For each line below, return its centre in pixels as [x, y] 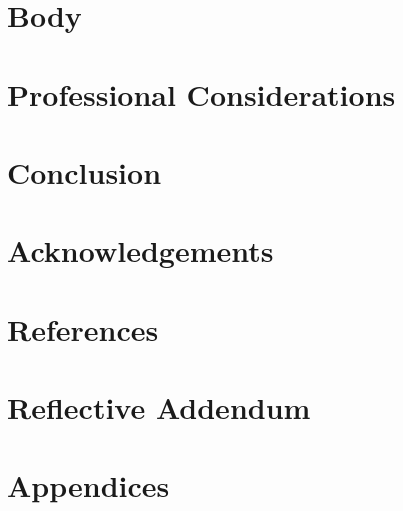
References [83, 328]
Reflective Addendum [159, 407]
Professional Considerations [201, 93]
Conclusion [84, 171]
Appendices [88, 485]
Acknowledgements [140, 250]
